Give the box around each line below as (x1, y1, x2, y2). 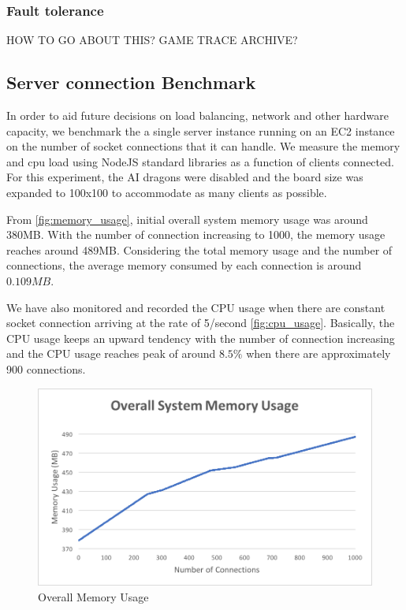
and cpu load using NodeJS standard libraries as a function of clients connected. (6, 153, 394, 169)
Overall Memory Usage (38, 588, 149, 604)
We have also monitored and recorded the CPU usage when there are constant (6, 299, 386, 315)
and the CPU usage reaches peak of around (6, 345, 216, 362)
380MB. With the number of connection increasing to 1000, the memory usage (6, 226, 386, 243)
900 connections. (6, 360, 86, 377)
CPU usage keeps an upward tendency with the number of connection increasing (6, 329, 395, 346)
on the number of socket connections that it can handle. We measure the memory (6, 138, 400, 154)
